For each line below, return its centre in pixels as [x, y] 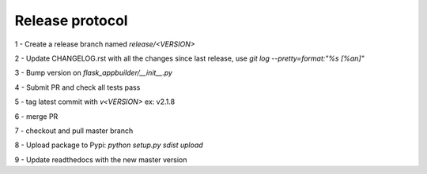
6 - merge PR [36, 116]
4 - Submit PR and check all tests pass [77, 87]
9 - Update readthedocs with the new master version [101, 159]
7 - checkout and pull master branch [74, 131]
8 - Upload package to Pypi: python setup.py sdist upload [109, 145]
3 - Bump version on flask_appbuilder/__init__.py [94, 73]
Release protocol [71, 20]
